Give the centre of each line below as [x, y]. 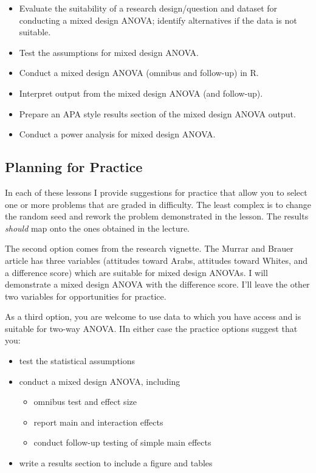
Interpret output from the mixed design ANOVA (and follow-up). [141, 93]
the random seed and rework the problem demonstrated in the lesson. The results [157, 216]
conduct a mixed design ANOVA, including [100, 381]
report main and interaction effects [98, 422]
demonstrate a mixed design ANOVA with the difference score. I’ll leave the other [157, 284]
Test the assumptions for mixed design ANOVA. [109, 52]
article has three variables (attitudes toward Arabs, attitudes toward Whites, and [156, 260]
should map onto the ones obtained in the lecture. [98, 228]
